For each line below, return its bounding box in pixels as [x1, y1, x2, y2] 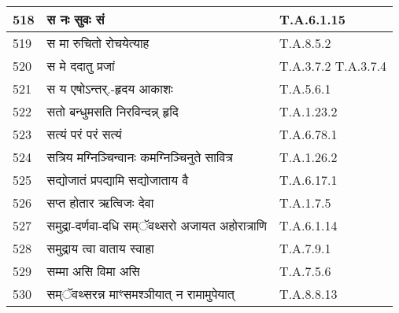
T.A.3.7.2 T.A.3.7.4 [279, 57, 387, 75]
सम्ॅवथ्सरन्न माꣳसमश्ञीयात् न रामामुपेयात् [46, 285, 235, 303]
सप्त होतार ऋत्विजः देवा [46, 193, 154, 212]
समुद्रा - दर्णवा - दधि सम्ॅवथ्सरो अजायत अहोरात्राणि [46, 216, 268, 234]
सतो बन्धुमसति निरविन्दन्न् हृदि [46, 102, 179, 120]
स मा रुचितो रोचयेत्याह [46, 34, 150, 52]
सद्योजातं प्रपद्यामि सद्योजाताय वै [46, 171, 189, 189]
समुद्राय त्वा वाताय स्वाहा [46, 239, 154, 257]
